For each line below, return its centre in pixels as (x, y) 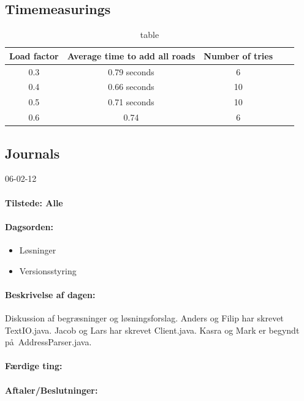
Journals (32, 153)
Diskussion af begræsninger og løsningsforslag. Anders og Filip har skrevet (144, 318)
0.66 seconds (131, 87)
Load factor (34, 55)
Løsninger (38, 250)
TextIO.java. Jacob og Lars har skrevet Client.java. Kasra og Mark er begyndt (152, 330)
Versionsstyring (48, 270)
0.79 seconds (131, 71)
